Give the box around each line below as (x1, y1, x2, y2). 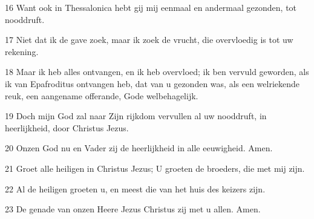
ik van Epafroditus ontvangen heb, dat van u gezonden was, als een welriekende (5, 77, 300, 90)
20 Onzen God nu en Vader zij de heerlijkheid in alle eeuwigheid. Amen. (5, 142, 273, 154)
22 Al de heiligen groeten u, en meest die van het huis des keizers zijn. (5, 182, 266, 195)
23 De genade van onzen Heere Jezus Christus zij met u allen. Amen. (5, 203, 261, 215)
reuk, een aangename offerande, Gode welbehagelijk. (5, 89, 198, 102)
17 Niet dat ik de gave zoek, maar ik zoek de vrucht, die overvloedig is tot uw (5, 33, 293, 46)
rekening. (5, 45, 39, 57)
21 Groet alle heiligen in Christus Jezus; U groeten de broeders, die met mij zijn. (5, 162, 305, 174)
